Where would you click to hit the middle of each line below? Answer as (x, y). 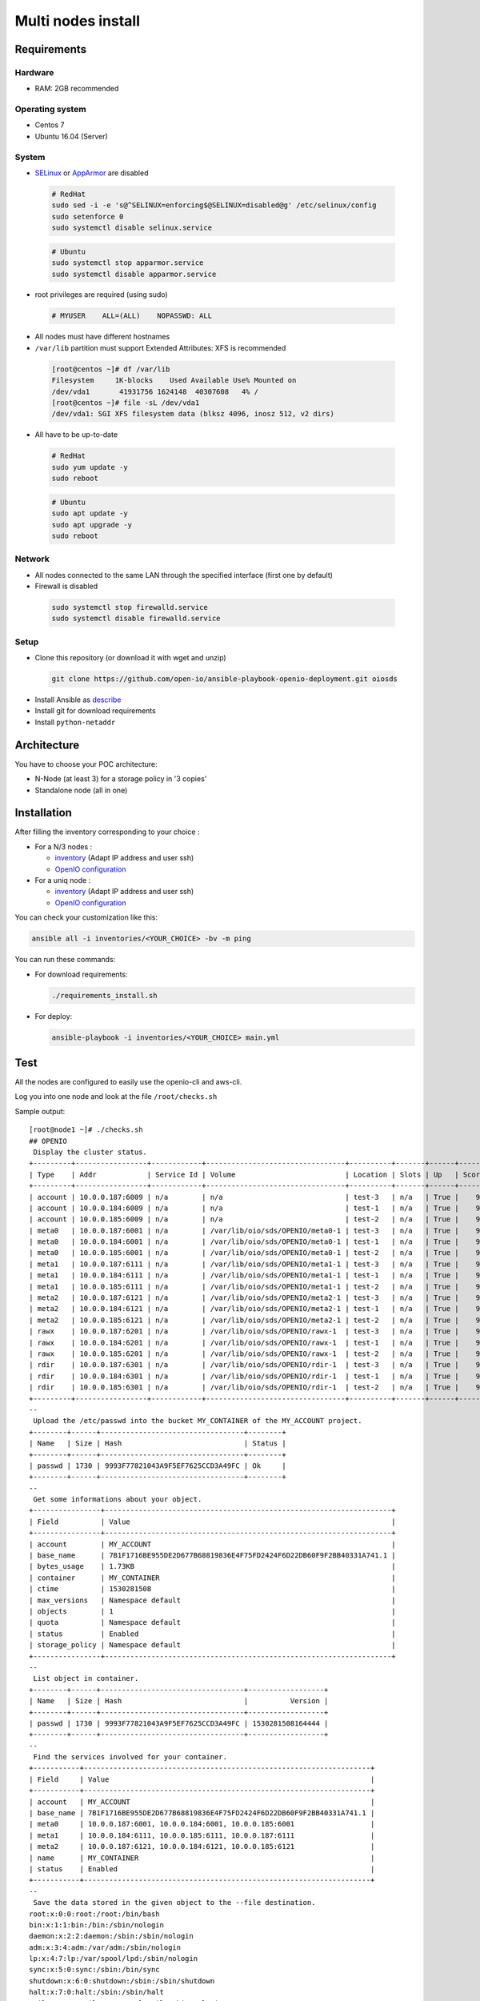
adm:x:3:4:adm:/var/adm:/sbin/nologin (105, 1947)
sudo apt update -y (90, 513)
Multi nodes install (77, 21)
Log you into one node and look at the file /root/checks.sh (116, 1097)
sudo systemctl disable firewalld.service (136, 619)
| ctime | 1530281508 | (212, 1589)
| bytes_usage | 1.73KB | (212, 1566)
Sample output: (40, 1111)
